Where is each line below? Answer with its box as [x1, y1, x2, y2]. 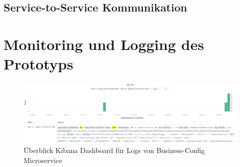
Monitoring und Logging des [4, 33, 204, 54]
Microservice [24, 154, 62, 165]
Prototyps [4, 53, 74, 74]
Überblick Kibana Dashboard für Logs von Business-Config [24, 145, 205, 155]
